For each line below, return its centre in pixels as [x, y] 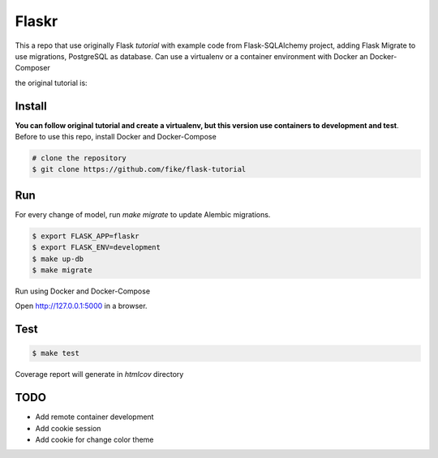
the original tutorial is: [52, 83]
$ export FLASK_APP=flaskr [86, 236]
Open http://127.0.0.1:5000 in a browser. [81, 306]
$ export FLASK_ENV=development [97, 248]
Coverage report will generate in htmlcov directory [99, 375]
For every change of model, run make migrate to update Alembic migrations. [143, 214]
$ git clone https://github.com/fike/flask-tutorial [139, 169]
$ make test [56, 353]
